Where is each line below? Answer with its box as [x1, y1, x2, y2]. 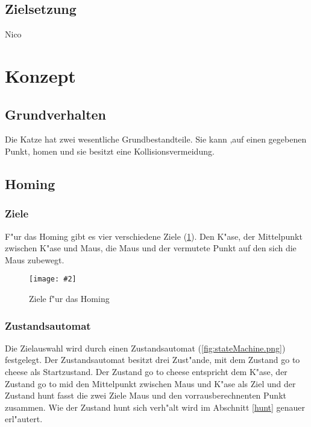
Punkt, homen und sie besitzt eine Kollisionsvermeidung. [5, 144, 215, 157]
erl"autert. [5, 413, 43, 425]
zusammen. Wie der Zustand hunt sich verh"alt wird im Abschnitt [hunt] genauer [5, 400, 306, 413]
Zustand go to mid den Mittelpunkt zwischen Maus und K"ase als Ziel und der [5, 377, 296, 390]
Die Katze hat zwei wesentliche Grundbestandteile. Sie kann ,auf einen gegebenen [5, 133, 307, 146]
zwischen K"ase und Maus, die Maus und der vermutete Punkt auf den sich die [5, 242, 297, 254]
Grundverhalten [5, 104, 107, 123]
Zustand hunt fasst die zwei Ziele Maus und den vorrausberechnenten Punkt [5, 389, 286, 402]
